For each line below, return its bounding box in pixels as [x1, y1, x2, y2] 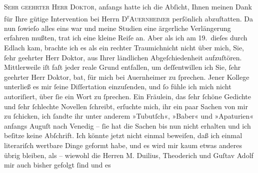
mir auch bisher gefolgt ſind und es [4, 160, 111, 170]
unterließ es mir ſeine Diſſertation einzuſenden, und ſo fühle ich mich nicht [4, 81, 231, 92]
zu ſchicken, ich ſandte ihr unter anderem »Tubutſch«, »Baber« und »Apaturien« [4, 111, 254, 121]
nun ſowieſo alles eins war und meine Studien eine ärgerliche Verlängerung [4, 22, 231, 33]
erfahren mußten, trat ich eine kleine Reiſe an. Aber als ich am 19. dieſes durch [4, 32, 247, 43]
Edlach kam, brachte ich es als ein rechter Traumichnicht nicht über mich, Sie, [4, 42, 244, 53]
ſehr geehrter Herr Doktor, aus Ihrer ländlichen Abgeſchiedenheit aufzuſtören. [4, 52, 242, 62]
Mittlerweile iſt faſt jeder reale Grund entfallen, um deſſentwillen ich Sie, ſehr [4, 62, 241, 72]
